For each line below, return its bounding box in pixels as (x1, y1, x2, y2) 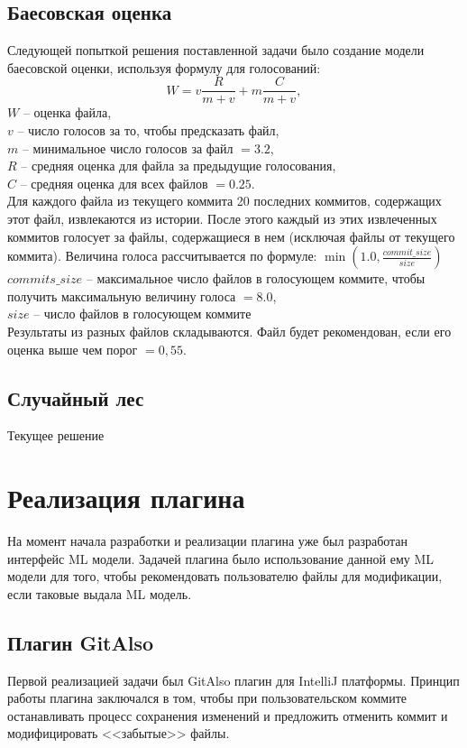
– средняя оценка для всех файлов (20, 173, 208, 192)
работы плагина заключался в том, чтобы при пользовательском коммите (7, 688, 407, 707)
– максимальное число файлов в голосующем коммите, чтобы (86, 269, 426, 288)
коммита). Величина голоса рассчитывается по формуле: (7, 246, 317, 265)
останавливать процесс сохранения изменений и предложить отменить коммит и (7, 706, 448, 725)
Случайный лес (7, 383, 144, 411)
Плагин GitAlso (7, 628, 154, 656)
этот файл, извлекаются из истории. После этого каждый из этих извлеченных (7, 209, 437, 228)
